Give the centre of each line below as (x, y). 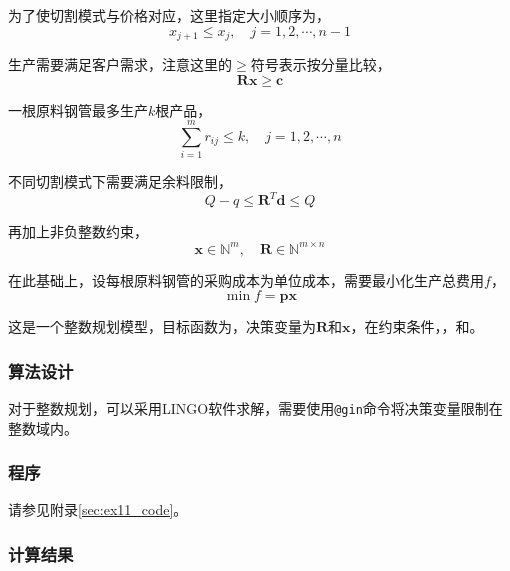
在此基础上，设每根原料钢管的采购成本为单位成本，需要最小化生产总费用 (246, 279)
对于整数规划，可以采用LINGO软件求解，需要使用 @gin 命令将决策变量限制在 (255, 407)
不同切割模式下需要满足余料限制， (120, 181)
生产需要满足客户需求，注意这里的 (120, 64)
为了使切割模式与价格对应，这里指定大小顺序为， (169, 15)
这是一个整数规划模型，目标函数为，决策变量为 (162, 326)
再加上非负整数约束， (78, 231)
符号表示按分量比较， (320, 64)
